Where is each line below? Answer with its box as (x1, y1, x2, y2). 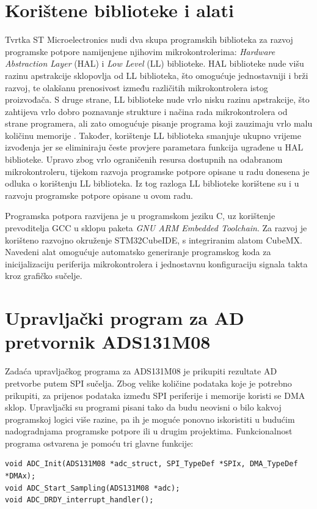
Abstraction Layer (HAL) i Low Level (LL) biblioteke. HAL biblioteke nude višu (5, 57, 304, 70)
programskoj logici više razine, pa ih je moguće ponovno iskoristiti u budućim (5, 412, 295, 425)
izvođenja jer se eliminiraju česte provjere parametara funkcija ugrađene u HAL (5, 141, 304, 154)
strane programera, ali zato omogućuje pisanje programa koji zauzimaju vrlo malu (5, 117, 313, 130)
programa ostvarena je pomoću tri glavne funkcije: (5, 436, 194, 449)
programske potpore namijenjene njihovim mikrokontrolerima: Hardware (5, 45, 275, 58)
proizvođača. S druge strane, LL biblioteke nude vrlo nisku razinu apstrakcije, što (5, 93, 310, 106)
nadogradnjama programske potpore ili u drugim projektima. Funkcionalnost (5, 425, 293, 437)
